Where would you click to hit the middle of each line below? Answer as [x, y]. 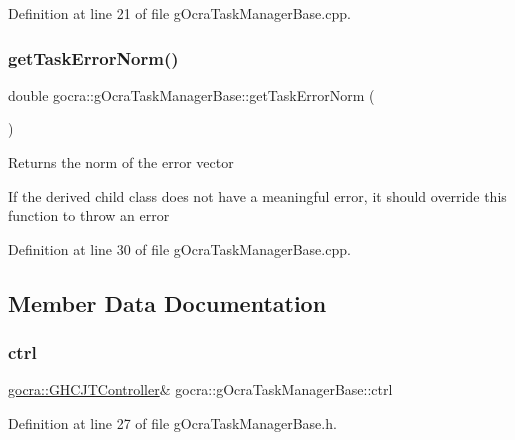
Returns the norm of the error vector [121, 162]
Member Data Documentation [167, 302]
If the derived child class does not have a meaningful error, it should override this [257, 195]
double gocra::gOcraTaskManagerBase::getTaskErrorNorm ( [191, 94]
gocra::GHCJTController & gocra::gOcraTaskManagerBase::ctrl [200, 389]
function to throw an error [89, 215]
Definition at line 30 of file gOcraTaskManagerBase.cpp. [179, 248]
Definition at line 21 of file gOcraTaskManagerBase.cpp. [179, 13]
